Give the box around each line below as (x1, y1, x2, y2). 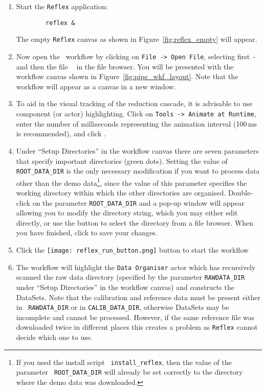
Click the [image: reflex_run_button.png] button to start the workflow (16, 245, 249, 255)
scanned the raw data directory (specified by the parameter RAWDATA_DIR (16, 272, 245, 282)
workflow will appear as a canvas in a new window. (16, 81, 176, 91)
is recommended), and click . (16, 128, 106, 139)
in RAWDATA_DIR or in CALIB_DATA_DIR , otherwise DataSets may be (16, 302, 229, 312)
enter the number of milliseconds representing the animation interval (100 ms (16, 118, 257, 129)
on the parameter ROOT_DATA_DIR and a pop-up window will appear (32, 197, 245, 208)
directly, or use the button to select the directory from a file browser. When (16, 217, 254, 228)
